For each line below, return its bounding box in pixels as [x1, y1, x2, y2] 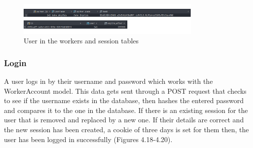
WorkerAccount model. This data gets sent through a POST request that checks [4, 85, 247, 96]
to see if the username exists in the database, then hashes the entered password [4, 95, 244, 106]
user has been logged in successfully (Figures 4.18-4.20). [4, 134, 173, 144]
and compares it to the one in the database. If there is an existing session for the [4, 105, 248, 115]
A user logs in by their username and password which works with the [4, 76, 213, 86]
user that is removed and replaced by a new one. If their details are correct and [4, 114, 244, 125]
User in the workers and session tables [24, 36, 139, 46]
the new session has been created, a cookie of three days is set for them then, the [4, 124, 249, 134]
